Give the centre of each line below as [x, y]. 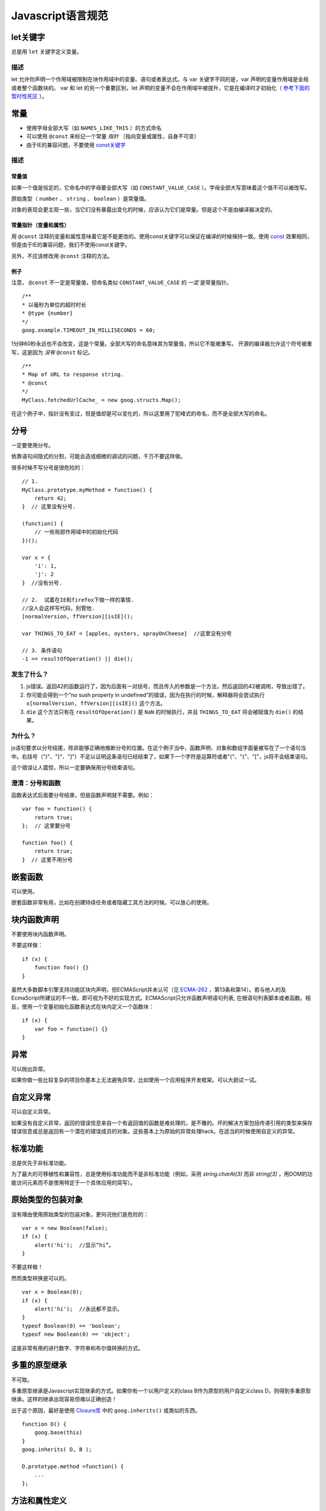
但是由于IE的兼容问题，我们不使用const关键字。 [71, 245]
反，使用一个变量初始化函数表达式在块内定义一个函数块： [82, 1006]
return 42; [50, 498]
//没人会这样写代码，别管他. [59, 608]
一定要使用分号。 [32, 445]
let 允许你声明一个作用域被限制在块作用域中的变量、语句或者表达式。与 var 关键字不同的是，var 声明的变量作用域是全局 [160, 79]
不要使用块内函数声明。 [40, 934]
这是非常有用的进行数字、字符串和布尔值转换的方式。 [77, 1348]
